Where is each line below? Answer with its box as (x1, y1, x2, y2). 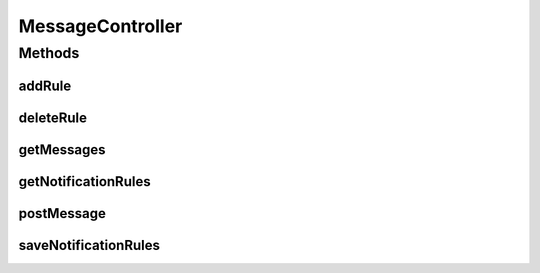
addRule (18, 77, 72, 94)
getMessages (18, 141, 106, 158)
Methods (18, 44, 80, 62)
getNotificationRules (18, 173, 151, 190)
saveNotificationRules (18, 236, 160, 254)
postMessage (18, 205, 107, 222)
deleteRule (18, 109, 88, 126)
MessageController (18, 15, 183, 37)
